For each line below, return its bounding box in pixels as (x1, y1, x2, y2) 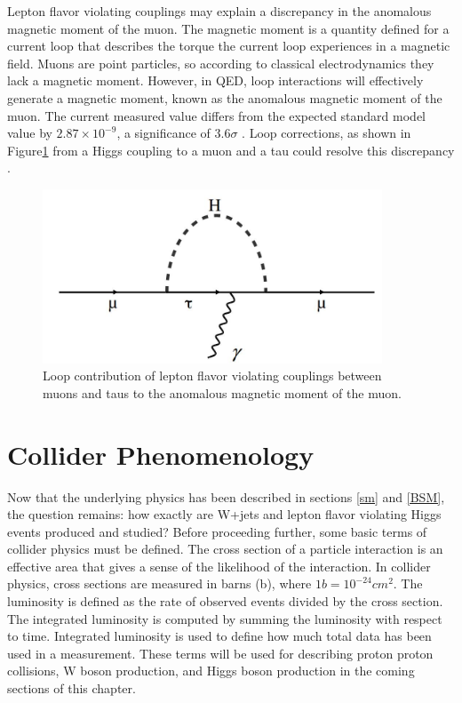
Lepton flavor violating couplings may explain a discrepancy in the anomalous (7, 2, 432, 20)
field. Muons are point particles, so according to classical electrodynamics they (7, 53, 434, 72)
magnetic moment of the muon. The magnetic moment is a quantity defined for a (7, 19, 450, 37)
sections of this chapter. (7, 679, 136, 698)
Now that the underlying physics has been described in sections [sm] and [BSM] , (7, 487, 445, 506)
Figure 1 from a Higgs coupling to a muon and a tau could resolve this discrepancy (7, 140, 455, 159)
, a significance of (116, 124, 211, 142)
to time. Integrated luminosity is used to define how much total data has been (7, 627, 432, 645)
